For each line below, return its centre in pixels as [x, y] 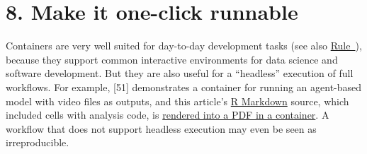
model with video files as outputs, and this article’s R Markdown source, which [177, 101]
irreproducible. [38, 142]
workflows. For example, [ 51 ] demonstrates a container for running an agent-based [184, 87]
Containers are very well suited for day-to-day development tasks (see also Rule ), [184, 46]
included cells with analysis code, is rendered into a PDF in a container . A [168, 115]
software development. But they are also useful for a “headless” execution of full [180, 73]
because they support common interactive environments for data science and [172, 59]
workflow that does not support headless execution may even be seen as [161, 128]
